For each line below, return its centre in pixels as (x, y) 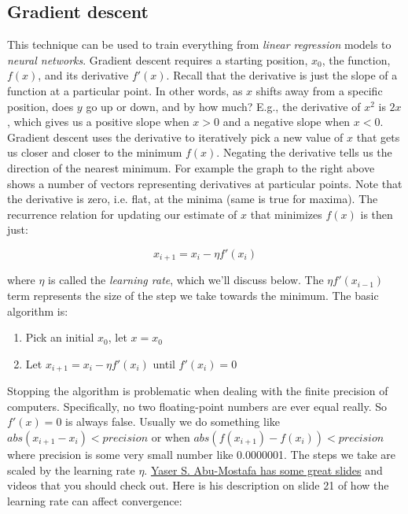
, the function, (356, 59)
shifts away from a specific (319, 90)
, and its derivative (83, 75)
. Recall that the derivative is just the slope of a (282, 75)
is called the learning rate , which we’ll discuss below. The (186, 280)
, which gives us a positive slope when (98, 122)
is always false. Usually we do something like (173, 422)
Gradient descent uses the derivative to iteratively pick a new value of (175, 137)
